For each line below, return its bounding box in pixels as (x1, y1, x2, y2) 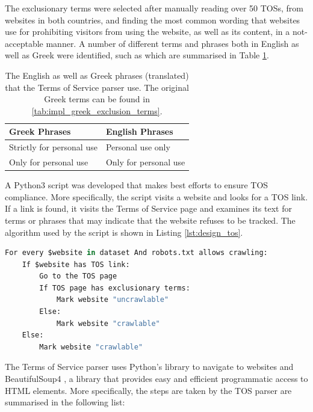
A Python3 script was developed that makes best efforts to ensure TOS (5, 179, 268, 191)
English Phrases (105, 125, 173, 138)
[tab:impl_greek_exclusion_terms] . (31, 104, 163, 117)
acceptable (5, 37, 43, 49)
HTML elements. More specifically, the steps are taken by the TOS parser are (5, 384, 292, 396)
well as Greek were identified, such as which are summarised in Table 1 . (5, 49, 269, 61)
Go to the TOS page (39, 272, 117, 281)
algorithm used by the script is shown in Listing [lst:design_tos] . (5, 226, 243, 238)
